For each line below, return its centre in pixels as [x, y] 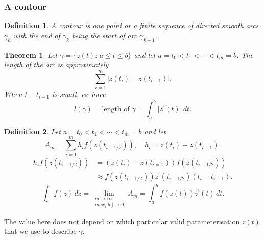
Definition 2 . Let [32, 131]
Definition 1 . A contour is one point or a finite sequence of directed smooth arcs [131, 25]
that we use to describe [40, 231]
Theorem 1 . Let [31, 54]
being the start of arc [104, 35]
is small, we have [79, 94]
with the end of [37, 35]
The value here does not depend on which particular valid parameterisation [122, 221]
